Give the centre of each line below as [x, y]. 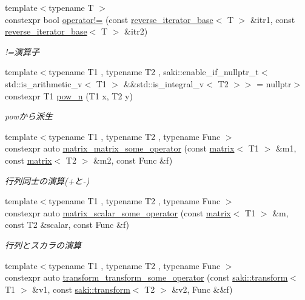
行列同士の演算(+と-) [47, 180]
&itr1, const [273, 19]
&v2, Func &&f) [202, 289]
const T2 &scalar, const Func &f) [67, 225]
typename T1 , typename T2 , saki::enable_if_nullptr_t [154, 72]
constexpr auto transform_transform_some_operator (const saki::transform [146, 277]
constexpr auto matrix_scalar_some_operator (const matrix [118, 212]
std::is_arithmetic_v [44, 83]
